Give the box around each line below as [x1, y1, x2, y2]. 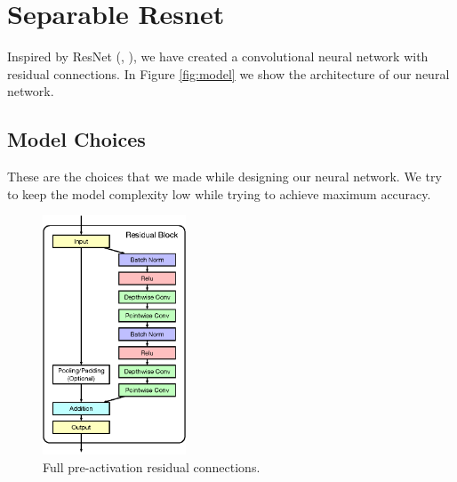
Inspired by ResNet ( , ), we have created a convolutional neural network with [7, 47, 429, 66]
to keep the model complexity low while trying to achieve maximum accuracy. [7, 184, 431, 203]
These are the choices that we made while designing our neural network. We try [7, 167, 442, 186]
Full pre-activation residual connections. [43, 457, 261, 476]
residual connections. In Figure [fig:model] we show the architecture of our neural [7, 64, 450, 83]
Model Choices [7, 125, 146, 153]
